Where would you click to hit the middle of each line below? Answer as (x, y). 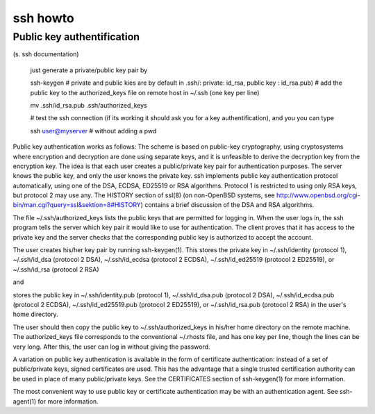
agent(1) (25, 401)
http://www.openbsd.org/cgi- (318, 195)
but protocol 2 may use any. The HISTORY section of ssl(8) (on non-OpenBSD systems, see (144, 195)
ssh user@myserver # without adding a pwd (93, 131)
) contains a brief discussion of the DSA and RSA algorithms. (227, 205)
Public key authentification (76, 37)
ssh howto (43, 18)
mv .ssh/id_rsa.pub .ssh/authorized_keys (89, 105)
